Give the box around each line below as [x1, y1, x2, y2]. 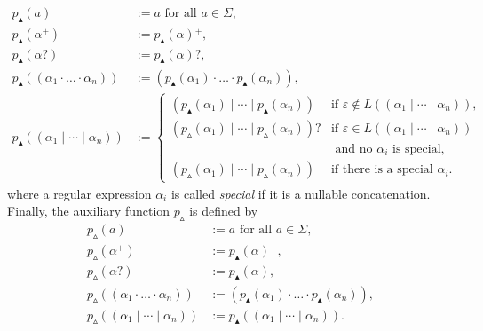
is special [392, 142, 441, 155]
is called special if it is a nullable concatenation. [170, 184, 431, 202]
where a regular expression [7, 184, 152, 202]
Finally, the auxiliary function [7, 201, 170, 220]
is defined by [189, 201, 258, 220]
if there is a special [330, 163, 433, 177]
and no [335, 142, 373, 155]
